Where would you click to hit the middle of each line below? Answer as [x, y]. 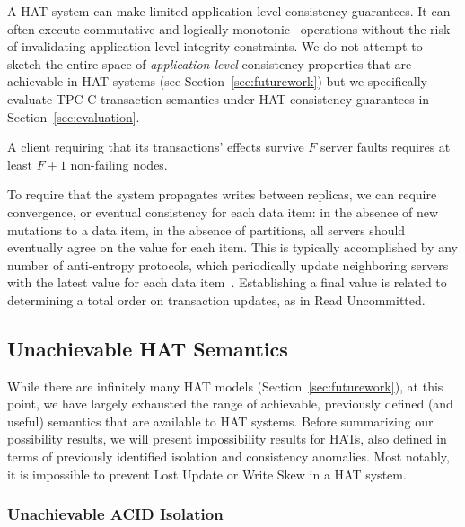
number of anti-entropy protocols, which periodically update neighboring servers [228, 264]
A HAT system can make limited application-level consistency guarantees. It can [229, 11]
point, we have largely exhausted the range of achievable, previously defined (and [230, 404]
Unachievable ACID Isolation [115, 514]
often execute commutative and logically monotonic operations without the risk [229, 28]
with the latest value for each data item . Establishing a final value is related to [227, 282]
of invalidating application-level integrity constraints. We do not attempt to [215, 46]
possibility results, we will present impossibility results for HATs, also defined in [227, 439]
